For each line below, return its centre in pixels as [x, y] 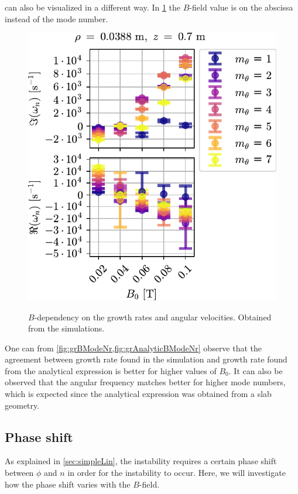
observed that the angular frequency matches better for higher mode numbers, [145, 382]
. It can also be [256, 370]
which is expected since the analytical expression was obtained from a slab [138, 394]
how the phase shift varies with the [68, 484]
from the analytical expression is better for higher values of [111, 370]
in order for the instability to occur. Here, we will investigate [177, 473]
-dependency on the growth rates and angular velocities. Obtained [153, 317]
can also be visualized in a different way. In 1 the [93, 7]
